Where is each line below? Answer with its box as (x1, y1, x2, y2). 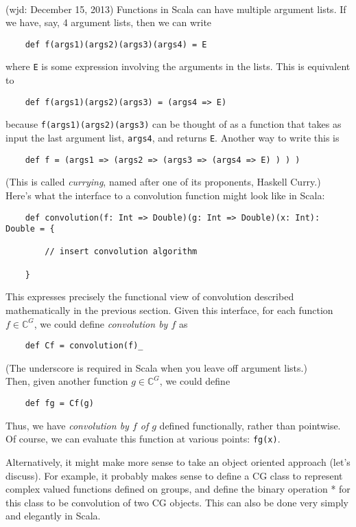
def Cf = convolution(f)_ (25, 341, 143, 351)
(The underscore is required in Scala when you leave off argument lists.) (5, 360, 307, 374)
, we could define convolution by (34, 316, 168, 330)
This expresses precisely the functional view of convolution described (5, 289, 294, 304)
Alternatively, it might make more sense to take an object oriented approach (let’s (5, 454, 351, 469)
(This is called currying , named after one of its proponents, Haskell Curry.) (5, 175, 321, 189)
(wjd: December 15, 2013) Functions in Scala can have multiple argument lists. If (5, 1, 346, 16)
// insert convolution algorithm (45, 247, 198, 257)
